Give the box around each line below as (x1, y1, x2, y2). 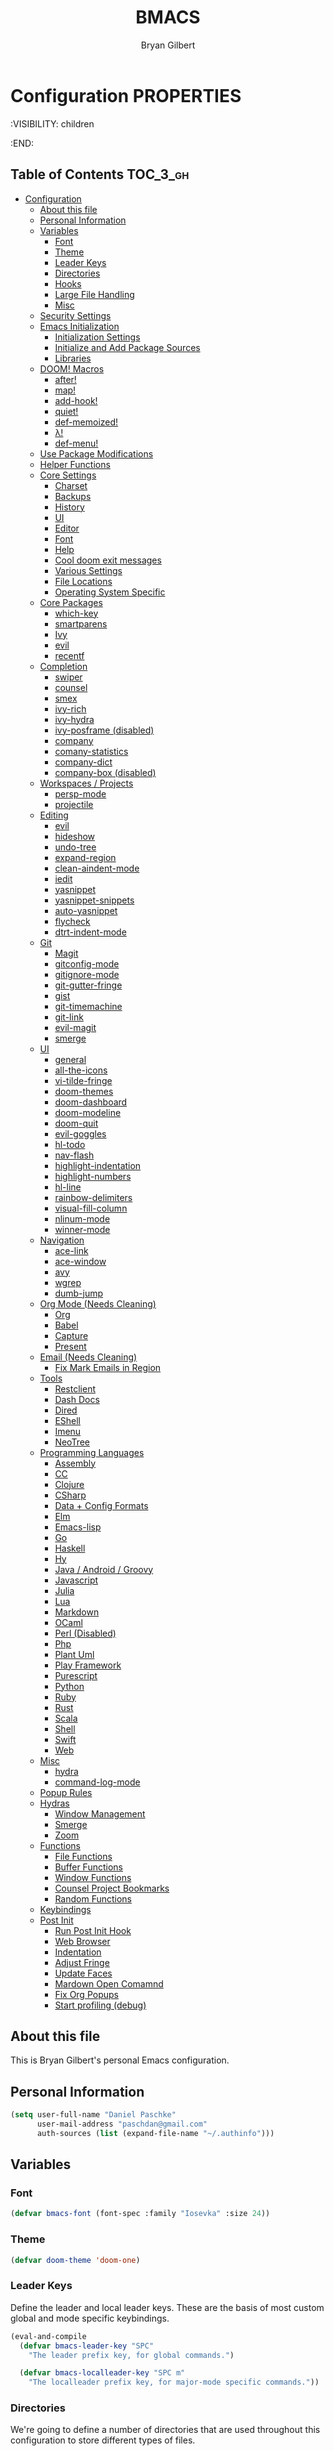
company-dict (54, 756, 113, 768)
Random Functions (54, 1892, 132, 1905)
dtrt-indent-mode (54, 926, 127, 938)
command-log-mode (54, 1776, 141, 1788)
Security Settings (39, 309, 112, 321)
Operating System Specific (54, 586, 166, 598)
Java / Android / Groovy (54, 1563, 154, 1575)
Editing (39, 809, 69, 821)
